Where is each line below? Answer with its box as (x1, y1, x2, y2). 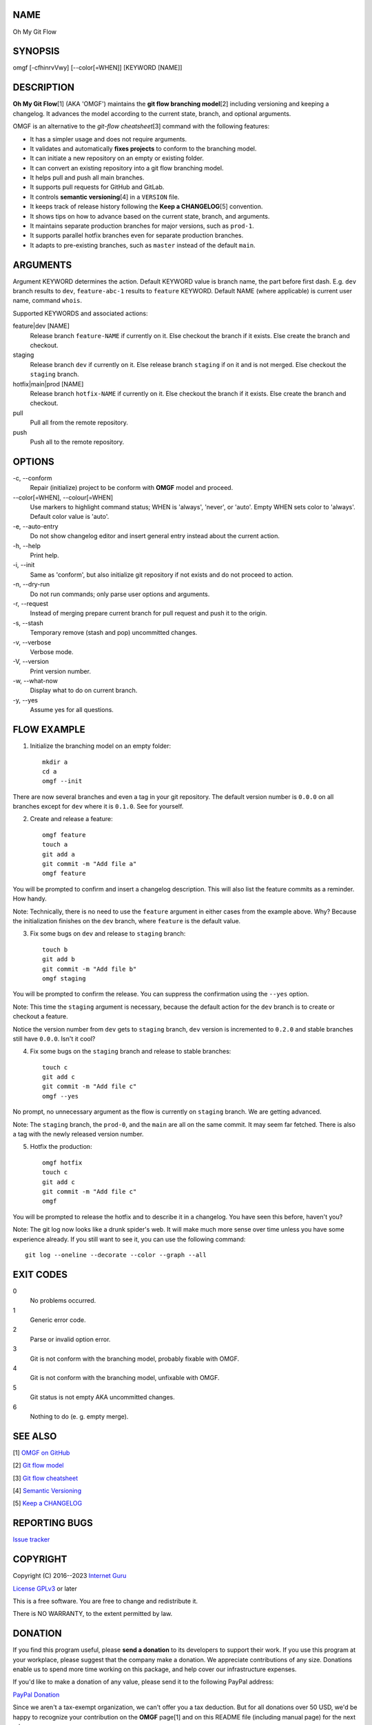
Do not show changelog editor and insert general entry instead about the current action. (30, 532, 280, 540)
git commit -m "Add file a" (42, 860, 137, 868)
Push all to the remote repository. (30, 437, 125, 446)
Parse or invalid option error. (30, 1335, 111, 1343)
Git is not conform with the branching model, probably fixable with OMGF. (30, 1354, 240, 1363)
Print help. (30, 551, 59, 559)
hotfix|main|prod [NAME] (12, 379, 84, 388)
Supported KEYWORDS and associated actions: (12, 309, 148, 317)
